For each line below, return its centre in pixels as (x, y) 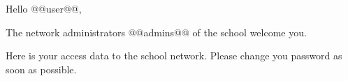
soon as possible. (41, 69)
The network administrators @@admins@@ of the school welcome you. (156, 32)
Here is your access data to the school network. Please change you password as (174, 56)
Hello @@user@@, (44, 8)
